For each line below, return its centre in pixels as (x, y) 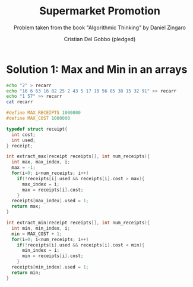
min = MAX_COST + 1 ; (37, 234)
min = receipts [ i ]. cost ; (53, 256)
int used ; (23, 140)
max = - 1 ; (23, 168)
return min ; (26, 273)
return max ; (26, 206)
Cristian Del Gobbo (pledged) (100, 39)
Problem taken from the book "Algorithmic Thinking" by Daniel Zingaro (100, 27)
